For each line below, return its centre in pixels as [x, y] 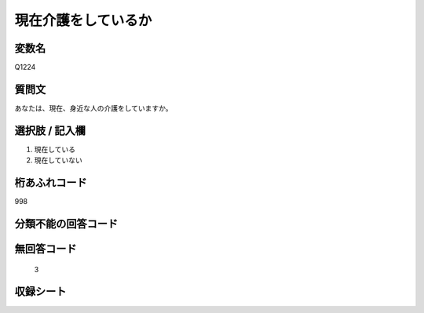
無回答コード [46, 249]
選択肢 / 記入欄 [50, 131]
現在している [55, 149]
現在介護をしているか [83, 20]
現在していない [58, 160]
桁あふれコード [51, 183]
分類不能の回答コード [66, 224]
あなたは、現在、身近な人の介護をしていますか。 [93, 108]
